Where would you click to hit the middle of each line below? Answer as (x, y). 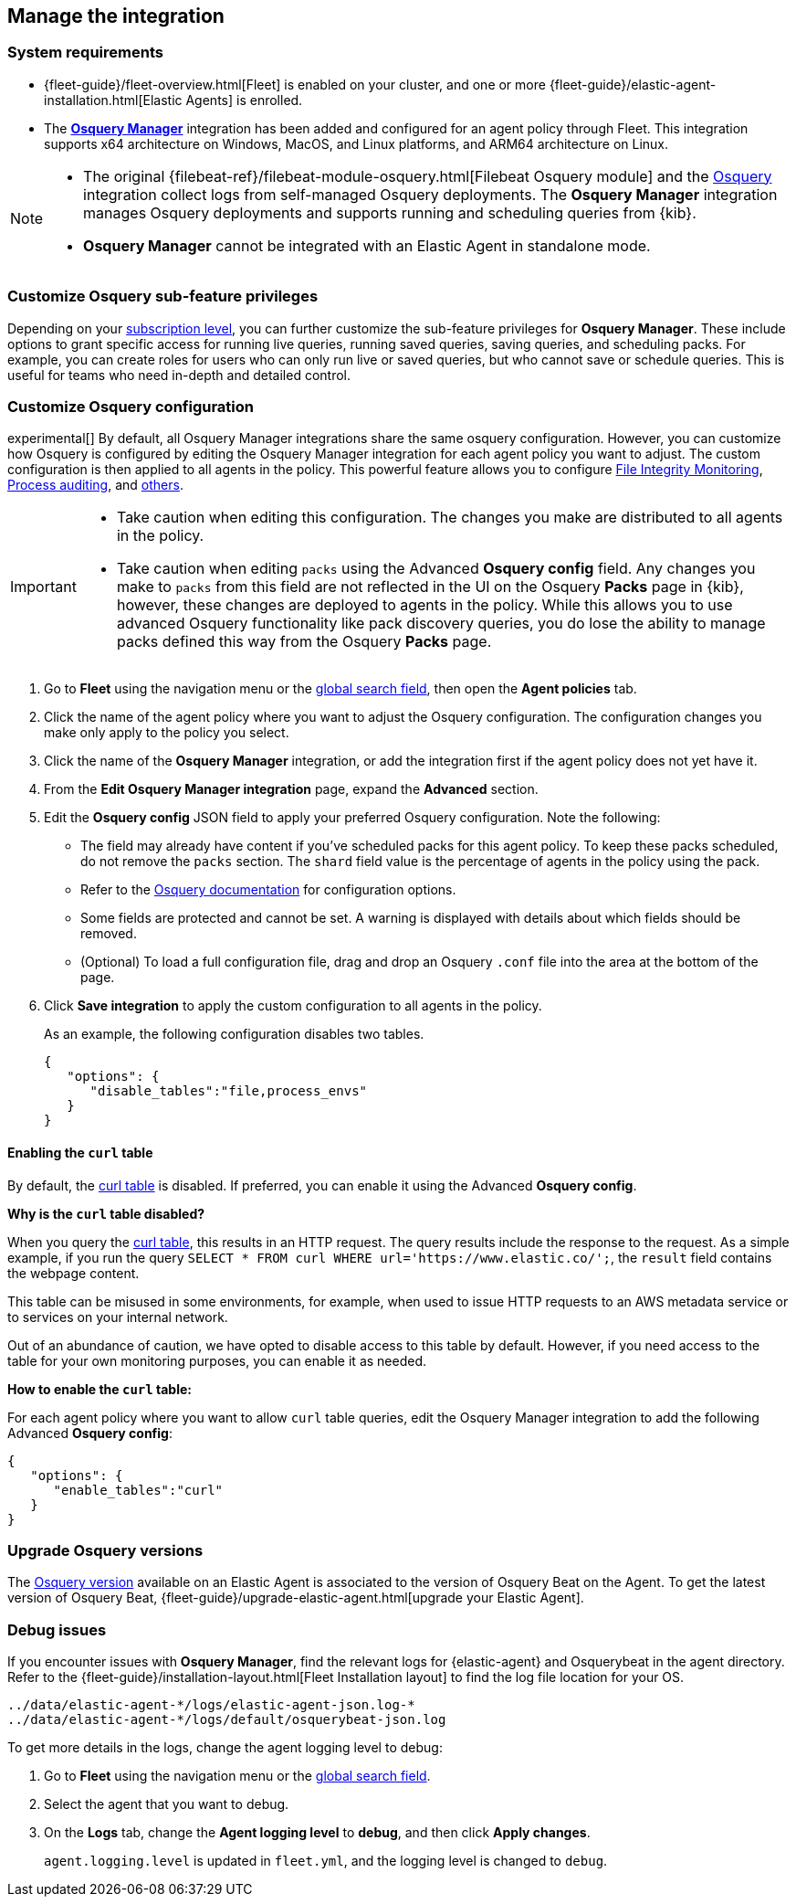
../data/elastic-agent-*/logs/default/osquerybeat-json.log (227, 1720)
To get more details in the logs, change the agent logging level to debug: (225, 1748)
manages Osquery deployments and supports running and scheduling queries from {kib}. (390, 212)
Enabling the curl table (80, 1152)
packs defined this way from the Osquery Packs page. (304, 642)
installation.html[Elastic (113, 100)
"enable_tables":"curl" (138, 1490)
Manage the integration (116, 16)
